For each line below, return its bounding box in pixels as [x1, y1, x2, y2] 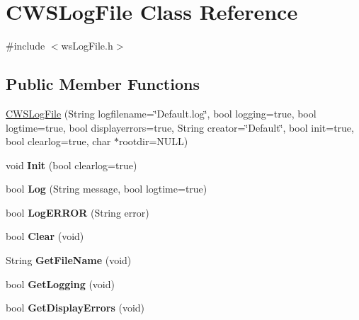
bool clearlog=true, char [6, 134, 111, 149]
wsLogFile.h [61, 38, 113, 53]
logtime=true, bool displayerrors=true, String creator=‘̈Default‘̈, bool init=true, [6, 120, 354, 135]
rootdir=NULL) [118, 134, 188, 149]
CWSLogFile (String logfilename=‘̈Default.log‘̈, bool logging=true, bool [6, 105, 317, 120]
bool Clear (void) [6, 229, 84, 244]
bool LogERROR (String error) [6, 205, 149, 219]
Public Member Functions [6, 73, 200, 95]
